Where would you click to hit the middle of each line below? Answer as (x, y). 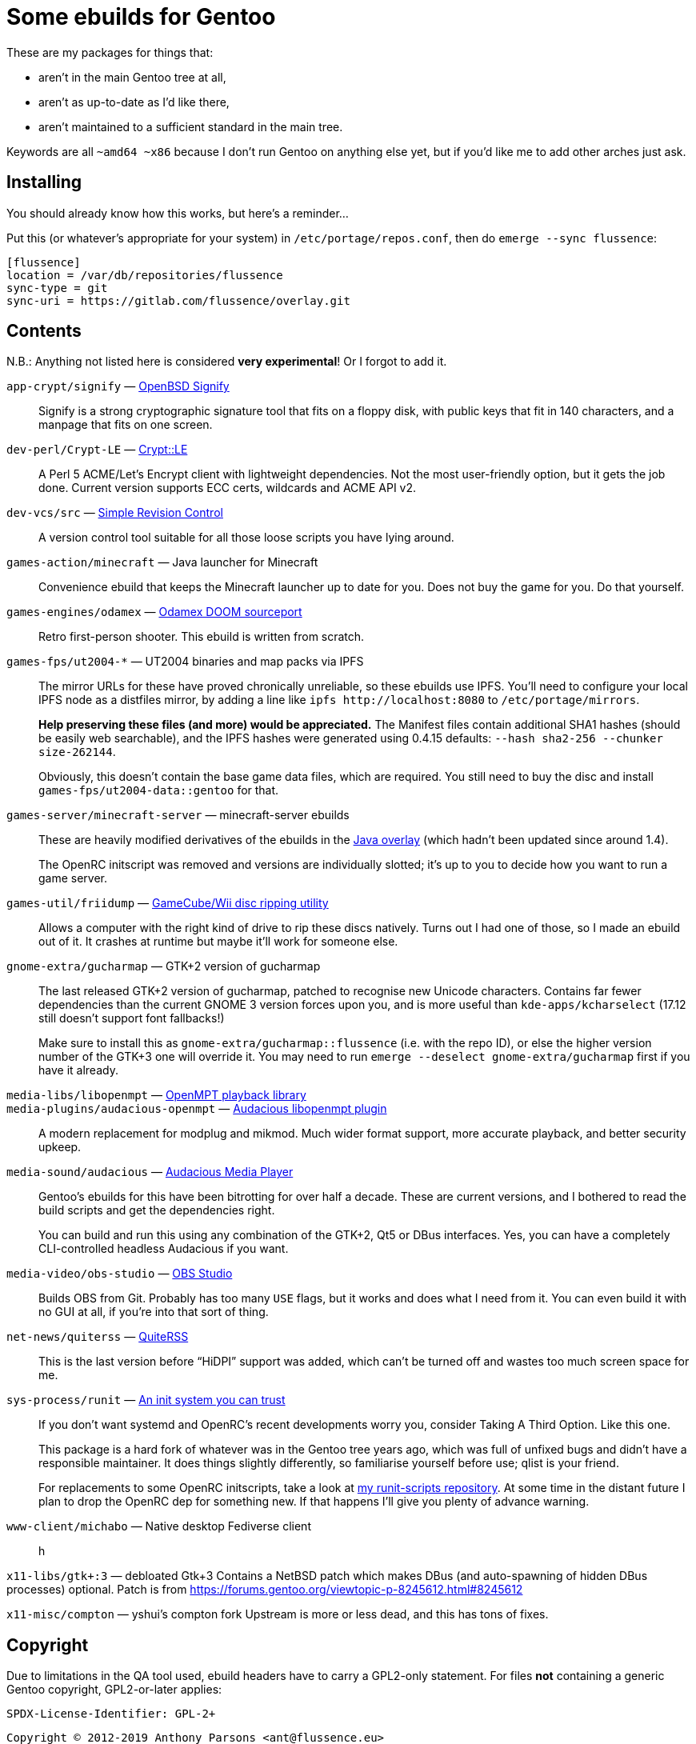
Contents (44, 331)
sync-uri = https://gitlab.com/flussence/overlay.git (178, 300)
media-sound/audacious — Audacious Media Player (150, 1172)
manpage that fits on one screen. (126, 425)
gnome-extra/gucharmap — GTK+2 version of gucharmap (164, 966)
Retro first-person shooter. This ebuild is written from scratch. (202, 637)
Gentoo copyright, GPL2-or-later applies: (114, 1690)
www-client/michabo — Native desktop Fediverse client (159, 1526)
